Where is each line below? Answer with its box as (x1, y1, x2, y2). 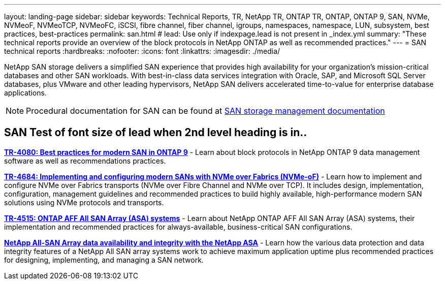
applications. (4, 88, 47, 97)
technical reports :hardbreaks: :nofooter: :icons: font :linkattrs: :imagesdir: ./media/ (4, 47, 280, 55)
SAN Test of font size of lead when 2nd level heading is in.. (4, 126, 307, 139)
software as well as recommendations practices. (4, 156, 166, 165)
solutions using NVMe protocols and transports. (4, 198, 164, 207)
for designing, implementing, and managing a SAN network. (4, 255, 204, 264)
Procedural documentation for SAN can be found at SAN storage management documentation (26, 106, 385, 116)
